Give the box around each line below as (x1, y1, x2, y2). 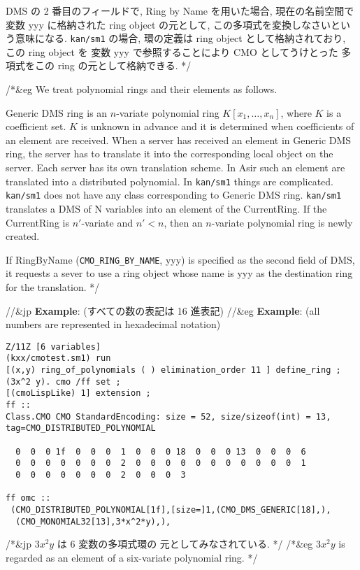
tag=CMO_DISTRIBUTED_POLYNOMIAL (6, 423, 156, 434)
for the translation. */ (6, 279, 100, 294)
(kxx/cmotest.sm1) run (6, 353, 111, 364)
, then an (164, 215, 203, 229)
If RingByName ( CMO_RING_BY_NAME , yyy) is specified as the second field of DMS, (6, 252, 355, 266)
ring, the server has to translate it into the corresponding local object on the (6, 146, 333, 161)
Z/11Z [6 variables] (6, 341, 101, 352)
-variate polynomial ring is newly (211, 215, 353, 229)
